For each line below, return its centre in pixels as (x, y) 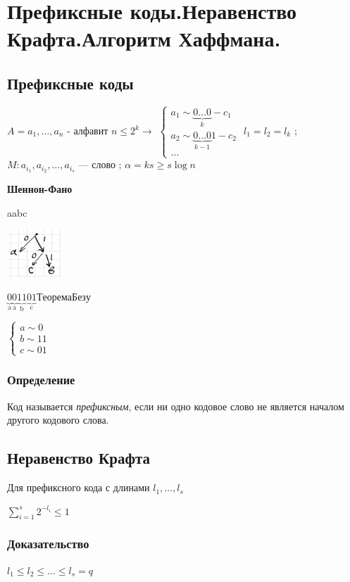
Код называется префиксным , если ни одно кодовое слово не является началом (176, 406)
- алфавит (88, 130)
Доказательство (48, 544)
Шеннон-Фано (40, 189)
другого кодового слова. (58, 420)
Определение (41, 380)
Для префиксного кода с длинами (79, 487)
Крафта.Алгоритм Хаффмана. (144, 38)
